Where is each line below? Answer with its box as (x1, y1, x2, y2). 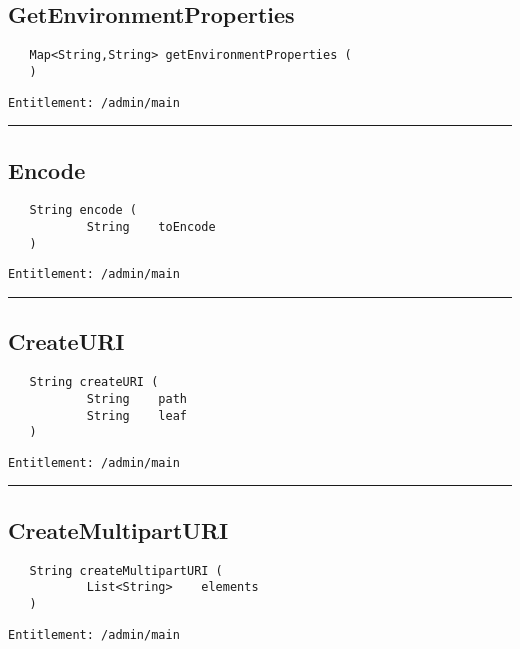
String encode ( (29, 203, 137, 218)
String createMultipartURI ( (29, 563, 223, 578)
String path (86, 391, 187, 406)
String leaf (86, 408, 187, 423)
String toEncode (86, 220, 216, 235)
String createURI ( (29, 375, 159, 390)
